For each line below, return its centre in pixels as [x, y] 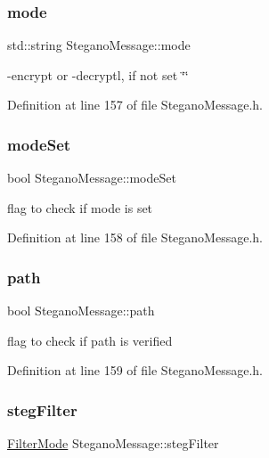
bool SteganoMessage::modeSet [92, 178]
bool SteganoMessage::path [81, 311]
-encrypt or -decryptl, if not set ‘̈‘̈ [98, 74]
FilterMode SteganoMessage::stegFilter [113, 443]
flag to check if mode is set [80, 207]
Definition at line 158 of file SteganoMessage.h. [135, 237]
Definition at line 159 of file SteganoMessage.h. [135, 370]
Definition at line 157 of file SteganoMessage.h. [135, 105]
